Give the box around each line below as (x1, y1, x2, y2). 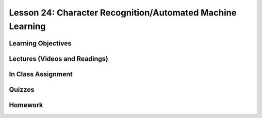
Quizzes (9, 85, 34, 94)
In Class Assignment (9, 70, 73, 78)
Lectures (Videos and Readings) (9, 55, 109, 63)
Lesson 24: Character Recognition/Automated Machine (9, 7, 237, 18)
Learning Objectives (9, 39, 72, 47)
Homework (9, 101, 43, 109)
